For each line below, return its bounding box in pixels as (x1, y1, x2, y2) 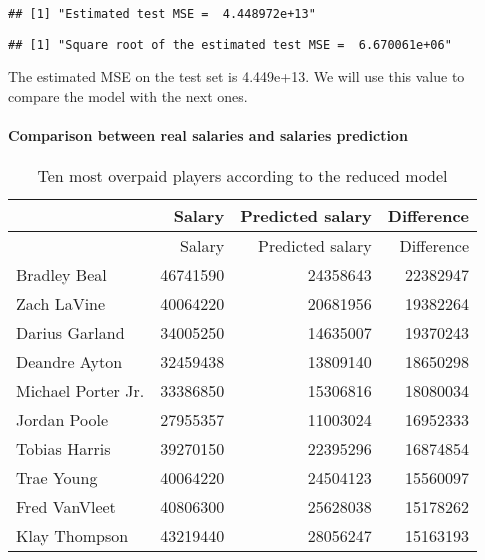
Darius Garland (16, 321, 125, 345)
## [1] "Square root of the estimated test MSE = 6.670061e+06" (8, 37, 452, 52)
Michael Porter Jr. (16, 379, 145, 403)
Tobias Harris (16, 437, 111, 461)
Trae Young (16, 466, 98, 490)
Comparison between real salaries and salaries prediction (8, 125, 408, 146)
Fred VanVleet (16, 495, 116, 519)
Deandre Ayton (16, 350, 123, 374)
